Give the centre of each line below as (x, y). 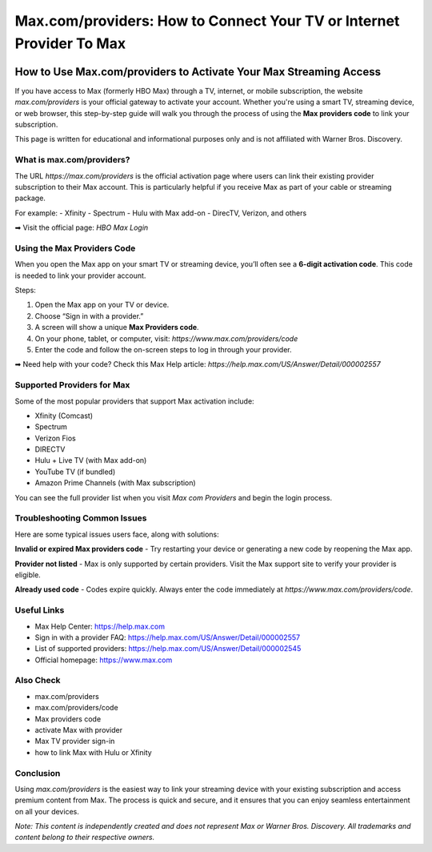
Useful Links (40, 610)
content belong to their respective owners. (85, 838)
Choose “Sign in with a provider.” (89, 315)
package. (30, 198)
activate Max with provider (79, 729)
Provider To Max (70, 43)
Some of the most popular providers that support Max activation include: (135, 401)
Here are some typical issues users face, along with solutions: (117, 534)
